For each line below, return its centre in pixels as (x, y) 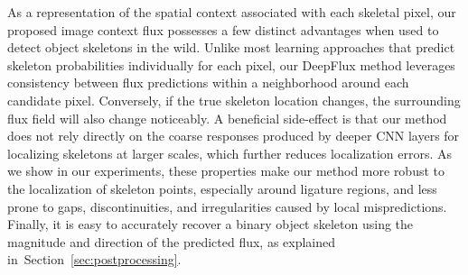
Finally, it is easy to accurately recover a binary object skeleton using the (211, 224)
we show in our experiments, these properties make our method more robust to (226, 171)
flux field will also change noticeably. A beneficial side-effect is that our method (227, 118)
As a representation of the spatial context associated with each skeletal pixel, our (232, 12)
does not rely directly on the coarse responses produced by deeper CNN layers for (234, 136)
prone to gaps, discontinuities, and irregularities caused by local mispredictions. (227, 206)
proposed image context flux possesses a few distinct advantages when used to (223, 29)
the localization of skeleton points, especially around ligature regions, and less (222, 188)
